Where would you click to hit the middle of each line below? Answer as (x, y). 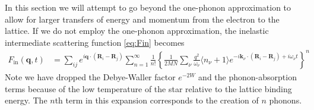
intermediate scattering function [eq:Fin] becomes (95, 42)
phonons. (286, 100)
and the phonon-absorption (248, 76)
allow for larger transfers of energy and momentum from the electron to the (142, 19)
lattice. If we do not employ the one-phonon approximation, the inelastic (137, 31)
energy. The (26, 100)
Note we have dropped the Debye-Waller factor (90, 76)
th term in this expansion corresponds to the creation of (157, 100)
